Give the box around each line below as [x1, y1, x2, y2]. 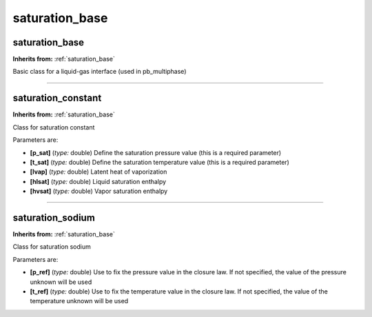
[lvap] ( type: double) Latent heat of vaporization [30, 167, 167, 176]
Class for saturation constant [12, 123, 95, 131]
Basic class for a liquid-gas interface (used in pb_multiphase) [12, 68, 187, 76]
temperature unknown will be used [30, 297, 129, 305]
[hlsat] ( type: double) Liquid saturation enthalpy [30, 177, 167, 185]
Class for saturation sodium [12, 243, 91, 251]
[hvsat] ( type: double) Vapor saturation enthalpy [30, 187, 168, 196]
